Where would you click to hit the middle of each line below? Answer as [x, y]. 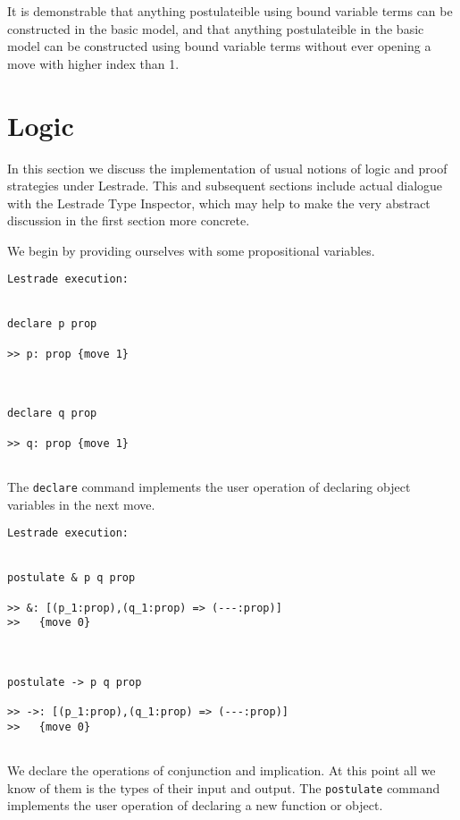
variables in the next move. [81, 504]
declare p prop [52, 324]
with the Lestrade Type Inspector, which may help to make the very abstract [219, 203]
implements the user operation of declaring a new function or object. [195, 805]
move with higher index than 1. [93, 63]
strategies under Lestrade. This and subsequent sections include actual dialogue [225, 186]
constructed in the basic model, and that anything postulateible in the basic [216, 28]
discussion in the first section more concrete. [129, 220]
